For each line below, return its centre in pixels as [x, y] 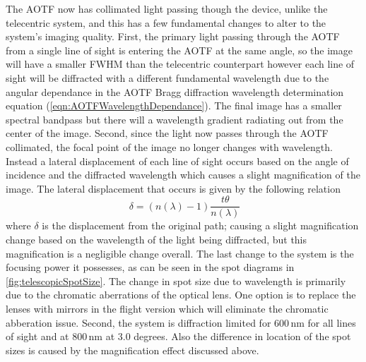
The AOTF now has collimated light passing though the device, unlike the [167, 8]
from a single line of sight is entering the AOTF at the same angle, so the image [179, 50]
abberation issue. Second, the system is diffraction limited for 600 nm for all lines [181, 322]
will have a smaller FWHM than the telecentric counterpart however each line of [180, 64]
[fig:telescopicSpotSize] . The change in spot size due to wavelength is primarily [176, 280]
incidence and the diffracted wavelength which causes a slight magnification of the [183, 175]
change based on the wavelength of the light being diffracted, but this [157, 239]
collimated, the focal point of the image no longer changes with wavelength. [169, 146]
